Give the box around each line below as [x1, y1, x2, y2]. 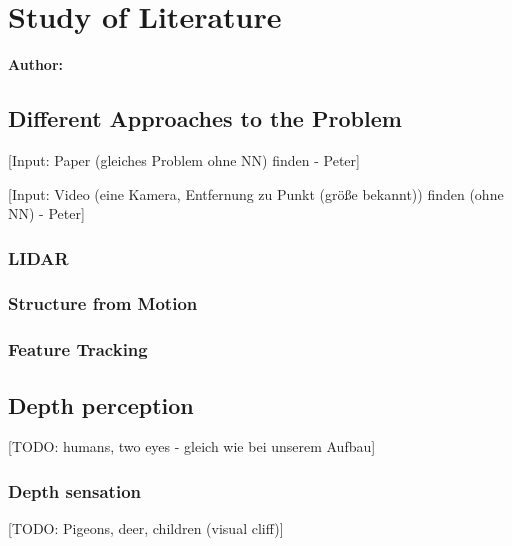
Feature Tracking [8, 337, 148, 362]
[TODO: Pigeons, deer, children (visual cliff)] [8, 518, 284, 539]
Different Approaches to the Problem [8, 103, 402, 134]
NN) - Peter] [8, 203, 85, 224]
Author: [8, 54, 64, 75]
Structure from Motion [8, 291, 198, 316]
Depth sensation [8, 478, 142, 503]
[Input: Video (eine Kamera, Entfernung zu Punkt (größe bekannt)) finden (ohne [8, 183, 504, 204]
